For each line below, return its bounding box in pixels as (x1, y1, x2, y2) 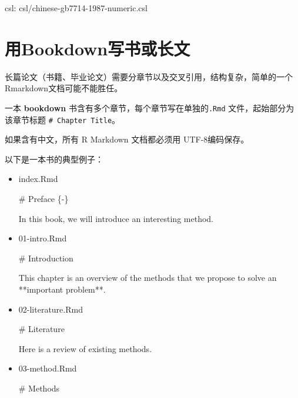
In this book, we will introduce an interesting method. (18, 212, 213, 224)
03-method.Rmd (18, 362, 77, 374)
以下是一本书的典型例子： (5, 152, 103, 165)
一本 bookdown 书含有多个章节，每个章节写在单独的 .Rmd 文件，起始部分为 (5, 101, 294, 114)
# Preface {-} (18, 193, 69, 204)
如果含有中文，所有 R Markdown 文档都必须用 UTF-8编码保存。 (5, 133, 249, 145)
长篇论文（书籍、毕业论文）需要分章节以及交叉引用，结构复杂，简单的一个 (5, 70, 293, 82)
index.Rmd (18, 173, 58, 185)
